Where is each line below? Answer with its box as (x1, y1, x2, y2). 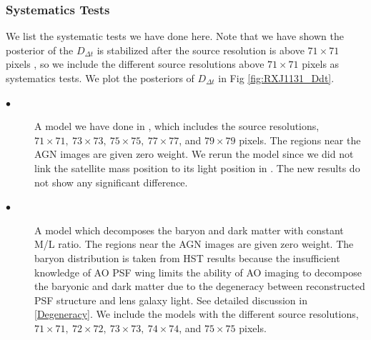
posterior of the (6, 42, 74, 57)
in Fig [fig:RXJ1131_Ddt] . (218, 71, 335, 85)
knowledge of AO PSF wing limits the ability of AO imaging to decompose (34, 264, 362, 279)
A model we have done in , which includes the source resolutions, (34, 119, 320, 134)
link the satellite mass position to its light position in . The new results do (34, 160, 360, 175)
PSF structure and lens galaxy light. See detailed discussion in (34, 292, 307, 307)
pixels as (302, 56, 340, 71)
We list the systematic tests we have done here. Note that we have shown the (6, 29, 344, 44)
